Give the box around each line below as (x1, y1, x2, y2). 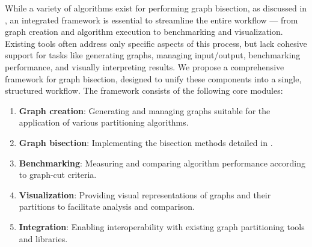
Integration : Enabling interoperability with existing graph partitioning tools (19, 220, 305, 233)
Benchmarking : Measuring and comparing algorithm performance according (19, 156, 305, 169)
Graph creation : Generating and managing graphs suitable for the (19, 104, 271, 117)
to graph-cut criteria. (19, 168, 97, 181)
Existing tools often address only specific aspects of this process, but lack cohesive (5, 37, 307, 49)
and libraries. (19, 232, 68, 245)
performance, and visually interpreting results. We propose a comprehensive (5, 60, 284, 73)
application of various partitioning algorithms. (19, 116, 189, 129)
